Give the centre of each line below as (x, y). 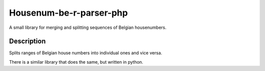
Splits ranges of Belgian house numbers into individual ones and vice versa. (86, 53)
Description (27, 41)
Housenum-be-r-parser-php (68, 13)
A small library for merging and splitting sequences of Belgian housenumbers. (88, 27)
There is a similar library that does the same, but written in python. (76, 62)
